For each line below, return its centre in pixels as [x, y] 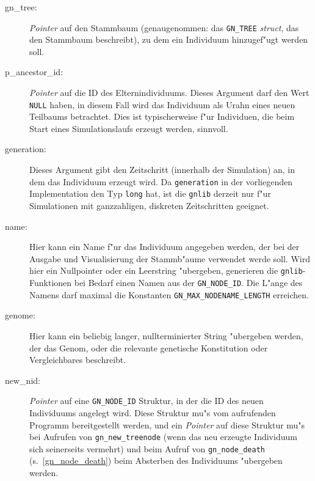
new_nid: [23, 380]
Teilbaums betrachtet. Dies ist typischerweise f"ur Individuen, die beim [162, 116]
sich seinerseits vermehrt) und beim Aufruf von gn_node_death [147, 448]
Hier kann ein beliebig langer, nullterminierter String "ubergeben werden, [166, 335]
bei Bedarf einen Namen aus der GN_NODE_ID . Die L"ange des [188, 282]
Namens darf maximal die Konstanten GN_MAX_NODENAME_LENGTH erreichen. [169, 294]
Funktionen [51, 282]
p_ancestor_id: [34, 72]
